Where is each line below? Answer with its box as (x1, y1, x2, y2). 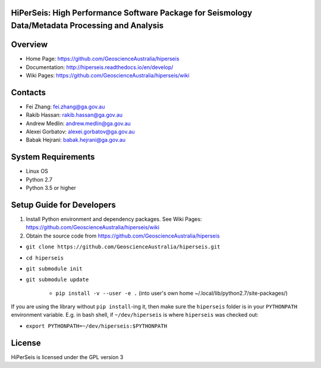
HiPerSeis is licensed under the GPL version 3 (11, 353, 124, 360)
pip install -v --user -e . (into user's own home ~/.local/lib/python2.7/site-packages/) (55, 289, 288, 297)
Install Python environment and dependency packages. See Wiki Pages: (26, 215, 202, 223)
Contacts (11, 87, 46, 98)
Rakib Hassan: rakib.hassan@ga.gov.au (26, 111, 123, 118)
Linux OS (26, 167, 49, 175)
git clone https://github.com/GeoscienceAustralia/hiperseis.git (26, 244, 221, 250)
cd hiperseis (26, 254, 64, 261)
